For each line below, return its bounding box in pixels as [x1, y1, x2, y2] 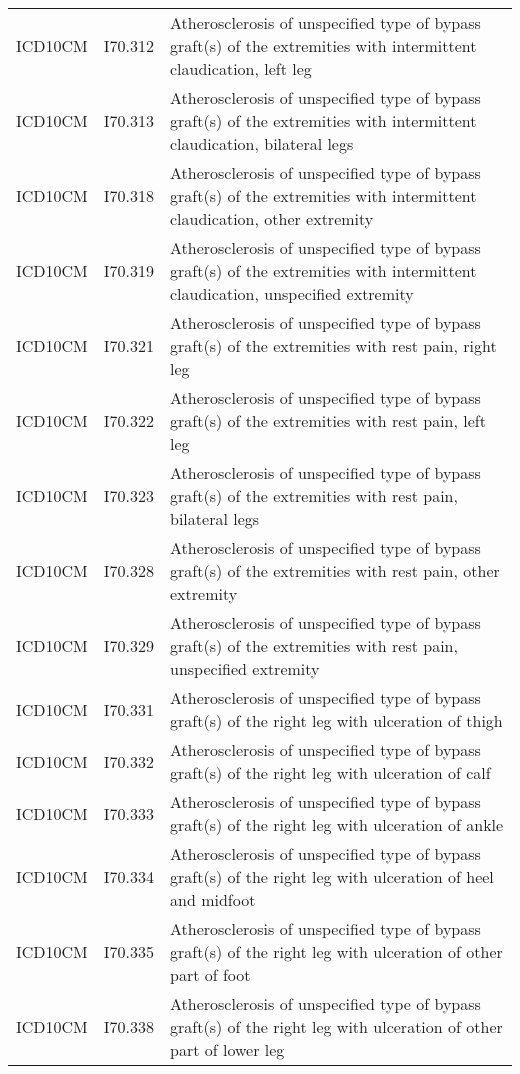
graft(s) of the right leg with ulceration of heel [170, 865, 494, 888]
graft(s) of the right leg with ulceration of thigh [170, 709, 503, 732]
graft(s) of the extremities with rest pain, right [170, 334, 497, 357]
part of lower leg [170, 1038, 285, 1061]
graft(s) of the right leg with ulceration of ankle [170, 813, 504, 836]
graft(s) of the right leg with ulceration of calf [170, 761, 491, 784]
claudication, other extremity [170, 207, 374, 230]
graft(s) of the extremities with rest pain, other [170, 559, 500, 582]
